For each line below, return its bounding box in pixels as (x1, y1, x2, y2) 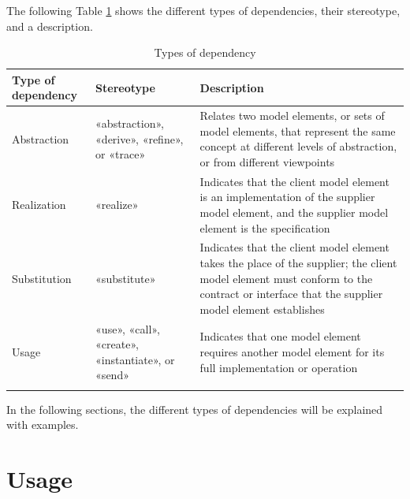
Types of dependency (154, 44, 256, 61)
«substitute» (95, 270, 156, 286)
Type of (12, 71, 55, 88)
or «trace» (95, 146, 146, 162)
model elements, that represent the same (199, 122, 396, 139)
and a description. (6, 17, 93, 34)
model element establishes (199, 300, 325, 317)
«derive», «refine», (95, 130, 184, 147)
